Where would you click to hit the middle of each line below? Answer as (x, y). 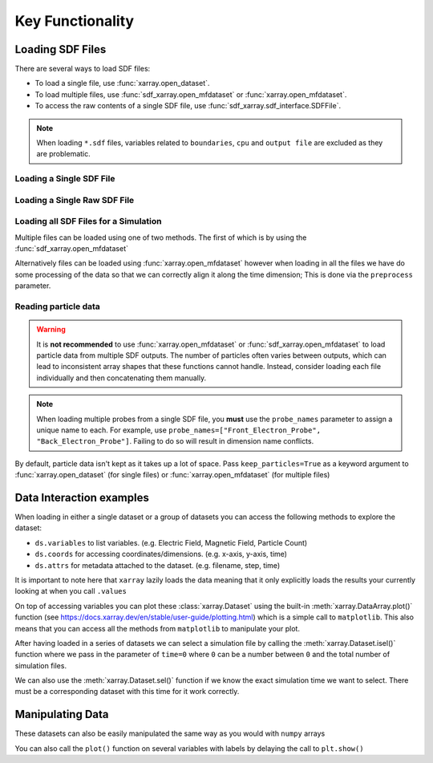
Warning (51, 330)
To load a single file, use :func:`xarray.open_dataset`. (122, 83)
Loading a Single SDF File (65, 179)
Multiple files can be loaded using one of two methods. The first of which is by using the (161, 237)
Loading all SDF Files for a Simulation (88, 221)
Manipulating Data (62, 714)
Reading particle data (57, 306)
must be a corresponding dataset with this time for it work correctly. (127, 692)
